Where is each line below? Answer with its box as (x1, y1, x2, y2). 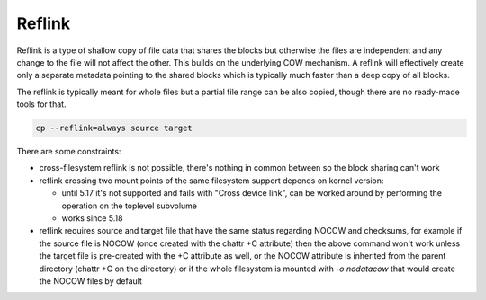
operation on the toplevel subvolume (61, 200, 198, 211)
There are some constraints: (16, 146, 121, 157)
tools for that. (16, 99, 67, 110)
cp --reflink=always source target (35, 123, 193, 134)
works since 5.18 (61, 213, 123, 224)
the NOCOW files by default (39, 275, 143, 287)
